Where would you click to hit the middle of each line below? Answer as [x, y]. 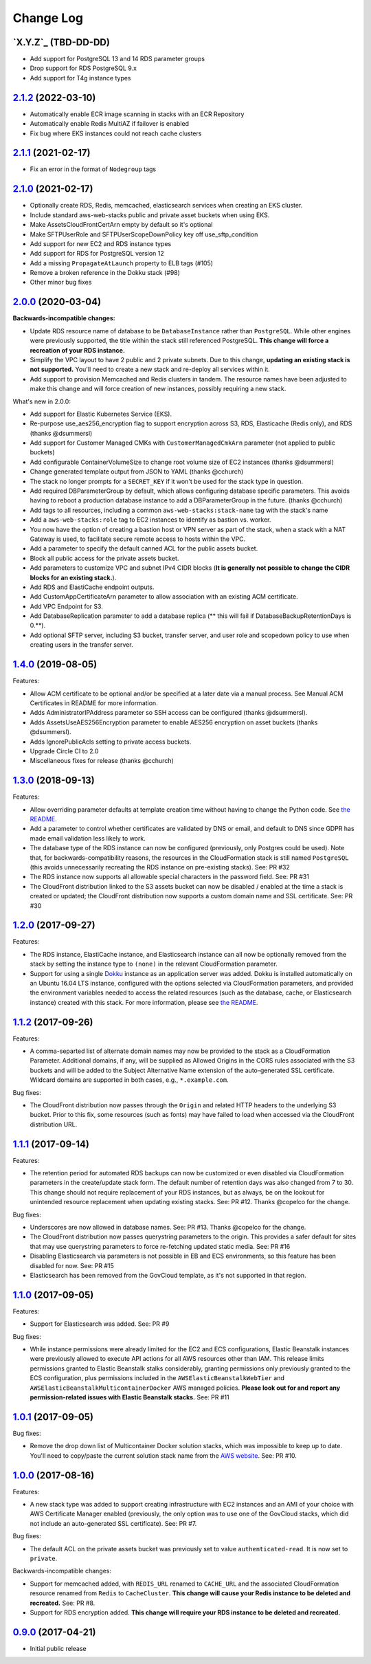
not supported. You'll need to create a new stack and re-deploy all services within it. [150, 369]
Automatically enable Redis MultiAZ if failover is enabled [109, 124]
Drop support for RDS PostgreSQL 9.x [83, 68]
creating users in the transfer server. [81, 645]
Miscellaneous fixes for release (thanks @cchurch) [102, 761]
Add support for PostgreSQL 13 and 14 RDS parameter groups [117, 59]
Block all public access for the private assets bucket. [104, 558]
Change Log [48, 18]
